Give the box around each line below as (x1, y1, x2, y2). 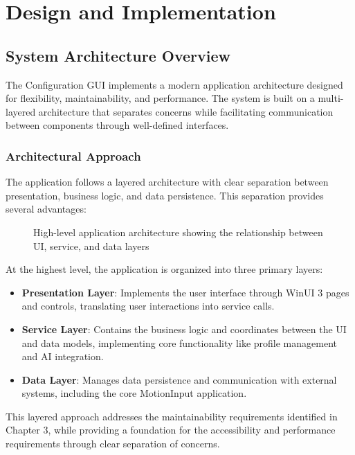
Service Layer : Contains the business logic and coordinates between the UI (21, 321, 347, 336)
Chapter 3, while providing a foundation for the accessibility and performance (6, 422, 336, 437)
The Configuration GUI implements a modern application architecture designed (6, 77, 343, 91)
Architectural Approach (6, 147, 141, 164)
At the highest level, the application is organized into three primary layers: (6, 262, 323, 276)
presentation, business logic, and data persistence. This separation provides (6, 188, 324, 202)
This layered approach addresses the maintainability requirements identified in (6, 409, 338, 423)
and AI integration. (21, 349, 104, 364)
